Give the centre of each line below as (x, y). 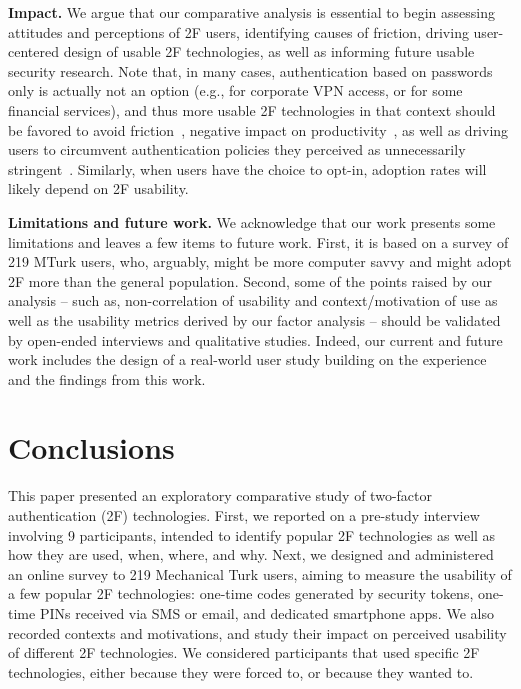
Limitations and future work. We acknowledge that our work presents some (252, 221)
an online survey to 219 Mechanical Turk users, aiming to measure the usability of (260, 573)
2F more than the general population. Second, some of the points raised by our (250, 280)
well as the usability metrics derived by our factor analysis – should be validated (254, 319)
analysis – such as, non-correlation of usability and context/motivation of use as (253, 300)
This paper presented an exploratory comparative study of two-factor (220, 495)
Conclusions (91, 447)
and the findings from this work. (107, 378)
